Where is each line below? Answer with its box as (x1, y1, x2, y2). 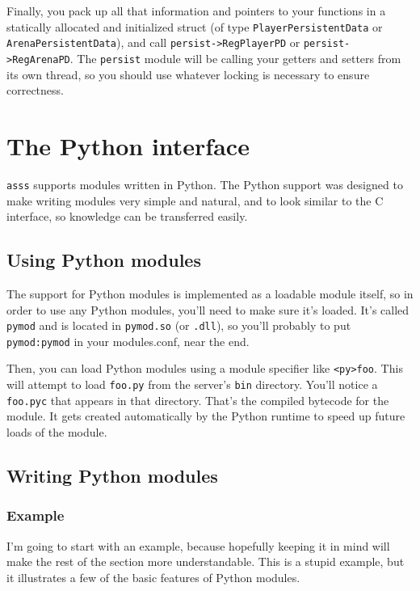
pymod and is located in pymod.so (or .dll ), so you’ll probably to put (6, 317, 351, 334)
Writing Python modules (6, 462, 218, 488)
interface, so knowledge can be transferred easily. (6, 208, 248, 225)
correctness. (6, 82, 64, 99)
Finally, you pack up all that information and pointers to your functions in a (6, 2, 386, 19)
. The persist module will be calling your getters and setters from (69, 49, 401, 66)
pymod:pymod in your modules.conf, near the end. (6, 332, 250, 349)
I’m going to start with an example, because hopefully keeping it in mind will (6, 537, 390, 554)
